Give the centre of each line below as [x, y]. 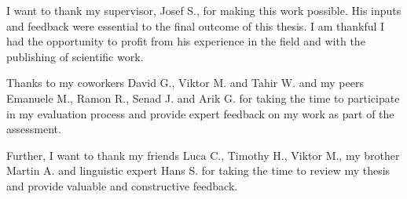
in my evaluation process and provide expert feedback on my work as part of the [200, 113]
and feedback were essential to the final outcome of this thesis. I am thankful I [196, 25]
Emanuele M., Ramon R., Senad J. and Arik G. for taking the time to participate [203, 98]
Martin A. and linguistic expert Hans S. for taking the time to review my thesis [198, 170]
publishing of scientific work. [75, 56]
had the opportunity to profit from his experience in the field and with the [186, 41]
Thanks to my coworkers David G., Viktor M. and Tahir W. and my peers [185, 83]
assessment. [34, 129]
